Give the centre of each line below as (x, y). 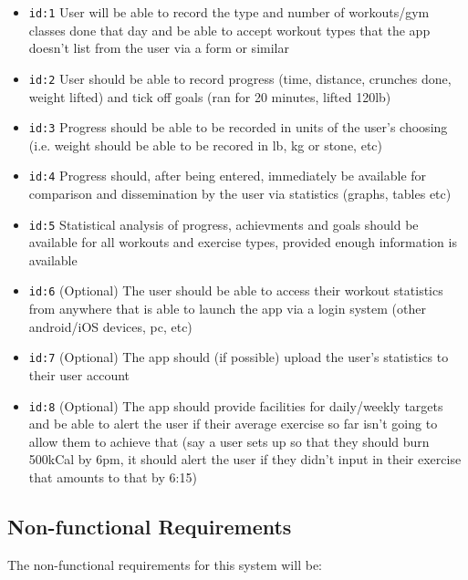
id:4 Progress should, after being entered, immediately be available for (228, 176)
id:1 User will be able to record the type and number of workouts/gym (229, 12)
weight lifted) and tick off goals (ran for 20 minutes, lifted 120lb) (210, 96)
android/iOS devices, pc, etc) (110, 326)
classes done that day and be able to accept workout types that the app (229, 30)
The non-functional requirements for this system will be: (165, 564)
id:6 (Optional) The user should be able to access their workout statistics (236, 290)
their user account (79, 374)
